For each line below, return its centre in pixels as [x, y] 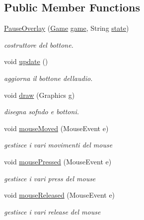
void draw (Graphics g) [39, 95]
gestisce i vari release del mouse [52, 211]
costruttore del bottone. [39, 44]
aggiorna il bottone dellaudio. [48, 78]
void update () [26, 61]
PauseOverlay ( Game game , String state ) [67, 28]
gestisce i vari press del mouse [50, 178]
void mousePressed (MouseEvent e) [58, 161]
